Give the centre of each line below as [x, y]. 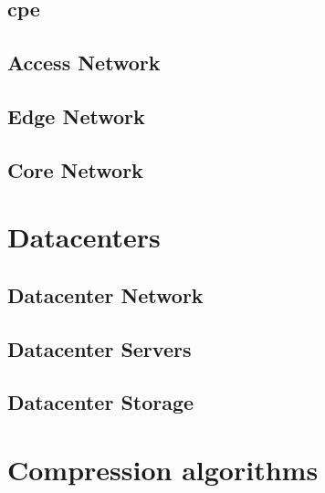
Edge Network [76, 115]
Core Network [75, 169]
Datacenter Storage [101, 402]
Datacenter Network [105, 294]
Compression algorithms [163, 470]
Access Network [84, 63]
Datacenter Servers [100, 348]
